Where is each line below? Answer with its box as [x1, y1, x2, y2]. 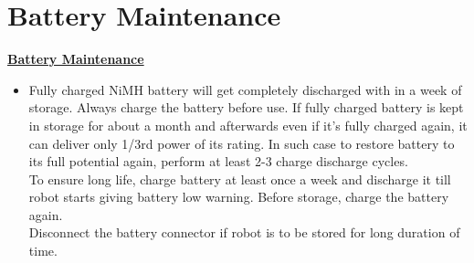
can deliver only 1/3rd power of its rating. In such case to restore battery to [28, 133, 455, 153]
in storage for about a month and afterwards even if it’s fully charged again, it [28, 115, 468, 134]
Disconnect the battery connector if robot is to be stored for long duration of [28, 223, 460, 242]
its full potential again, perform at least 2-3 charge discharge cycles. [28, 152, 408, 171]
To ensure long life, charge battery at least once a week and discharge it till [28, 169, 451, 188]
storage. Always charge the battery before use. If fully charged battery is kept [28, 98, 464, 117]
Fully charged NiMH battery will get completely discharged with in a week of [28, 79, 462, 99]
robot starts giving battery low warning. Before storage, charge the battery [28, 187, 449, 206]
